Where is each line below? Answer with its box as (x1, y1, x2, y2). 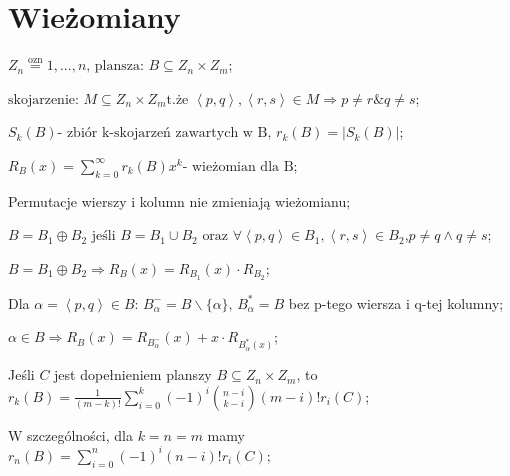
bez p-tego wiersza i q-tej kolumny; (288, 292, 504, 313)
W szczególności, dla (8, 424, 133, 445)
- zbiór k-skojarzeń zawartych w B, (57, 126, 272, 141)
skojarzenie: (8, 92, 79, 107)
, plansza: (86, 59, 144, 74)
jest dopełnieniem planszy (54, 364, 212, 385)
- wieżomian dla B (182, 159, 294, 174)
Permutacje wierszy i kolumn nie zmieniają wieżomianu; (8, 190, 351, 211)
